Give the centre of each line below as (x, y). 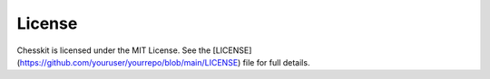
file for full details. (276, 62)
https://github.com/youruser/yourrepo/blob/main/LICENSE (129, 62)
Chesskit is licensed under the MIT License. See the (114, 50)
